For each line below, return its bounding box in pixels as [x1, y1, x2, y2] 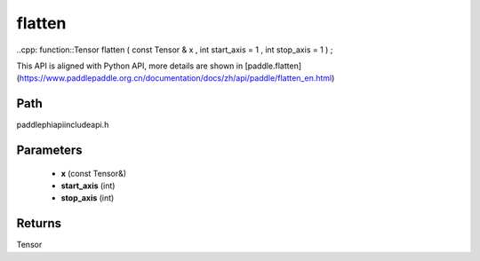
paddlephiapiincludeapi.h [16, 120, 109, 130]
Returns [16, 216, 62, 231]
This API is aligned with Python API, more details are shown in [16, 60, 244, 71]
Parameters [16, 143, 83, 158]
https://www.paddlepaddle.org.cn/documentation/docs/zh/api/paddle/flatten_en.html [19, 73, 332, 83]
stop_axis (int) [60, 193, 115, 203]
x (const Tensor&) [60, 168, 127, 178]
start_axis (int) [60, 180, 116, 191]
